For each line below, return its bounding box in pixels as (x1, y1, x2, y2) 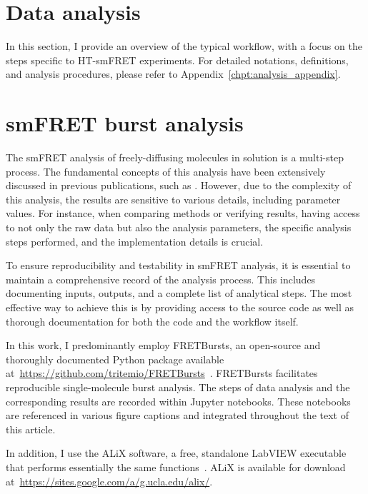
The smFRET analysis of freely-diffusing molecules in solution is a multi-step (6, 150, 344, 165)
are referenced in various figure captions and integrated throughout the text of (6, 408, 349, 423)
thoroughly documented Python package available (6, 351, 224, 366)
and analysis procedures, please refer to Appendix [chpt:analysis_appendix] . (6, 66, 341, 81)
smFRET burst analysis (6, 109, 244, 138)
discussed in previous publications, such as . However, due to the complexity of (6, 178, 352, 193)
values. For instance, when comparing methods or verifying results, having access (6, 206, 360, 221)
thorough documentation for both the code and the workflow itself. (6, 313, 299, 328)
